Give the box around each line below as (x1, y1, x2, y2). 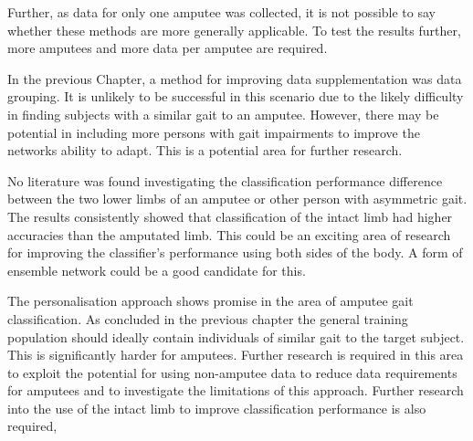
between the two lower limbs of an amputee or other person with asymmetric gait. (7, 189, 468, 208)
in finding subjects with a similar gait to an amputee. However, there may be (7, 104, 439, 123)
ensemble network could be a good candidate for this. (7, 260, 306, 279)
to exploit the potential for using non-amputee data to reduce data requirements (7, 362, 457, 382)
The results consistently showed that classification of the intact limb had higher (7, 206, 453, 226)
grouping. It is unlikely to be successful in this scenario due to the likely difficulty (7, 87, 464, 106)
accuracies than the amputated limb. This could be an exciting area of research (7, 225, 451, 244)
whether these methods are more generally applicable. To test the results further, (7, 20, 461, 39)
